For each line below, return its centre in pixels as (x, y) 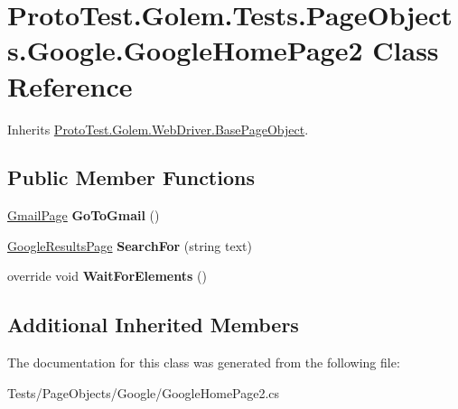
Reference (70, 85)
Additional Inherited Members (153, 325)
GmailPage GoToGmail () (84, 215)
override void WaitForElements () (107, 276)
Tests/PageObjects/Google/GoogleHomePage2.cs (144, 392)
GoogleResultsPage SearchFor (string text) (130, 245)
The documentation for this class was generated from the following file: (204, 363)
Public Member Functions (131, 177)
